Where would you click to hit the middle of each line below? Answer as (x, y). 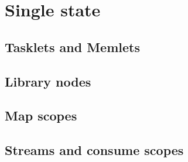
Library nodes (48, 81)
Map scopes (41, 116)
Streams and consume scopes (94, 150)
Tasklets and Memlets (72, 46)
